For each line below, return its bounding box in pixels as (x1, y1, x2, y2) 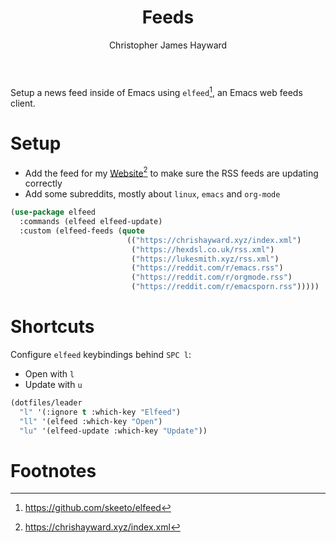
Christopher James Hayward (108, 39, 228, 51)
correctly (24, 177, 63, 190)
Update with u (24, 379, 83, 390)
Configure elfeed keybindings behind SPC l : (10, 349, 192, 360)
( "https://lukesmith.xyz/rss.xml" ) (131, 254, 280, 264)
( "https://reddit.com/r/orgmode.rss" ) (131, 272, 293, 283)
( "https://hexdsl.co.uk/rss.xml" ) (131, 244, 275, 255)
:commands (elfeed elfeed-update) (19, 217, 163, 227)
